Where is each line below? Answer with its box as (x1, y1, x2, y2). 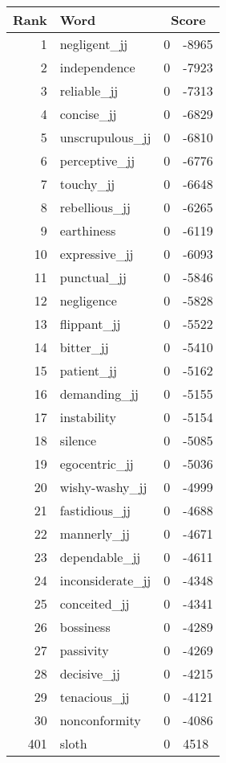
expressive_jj (59, 244, 134, 263)
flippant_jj (59, 314, 121, 333)
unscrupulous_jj (59, 128, 151, 146)
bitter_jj (59, 338, 109, 356)
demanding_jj (59, 384, 139, 403)
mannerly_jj (59, 524, 130, 543)
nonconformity (59, 711, 141, 729)
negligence (59, 291, 117, 310)
